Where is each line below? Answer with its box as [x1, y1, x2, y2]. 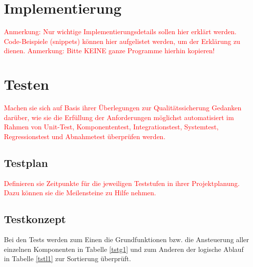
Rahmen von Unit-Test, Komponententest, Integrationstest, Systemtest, [4, 122, 219, 132]
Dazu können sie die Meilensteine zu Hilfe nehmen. [4, 187, 156, 198]
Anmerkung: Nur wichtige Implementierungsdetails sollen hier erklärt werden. [4, 26, 237, 37]
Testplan [4, 155, 48, 170]
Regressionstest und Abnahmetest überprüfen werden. [4, 131, 166, 141]
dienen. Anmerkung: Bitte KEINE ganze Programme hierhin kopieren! [4, 45, 215, 56]
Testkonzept [4, 211, 66, 226]
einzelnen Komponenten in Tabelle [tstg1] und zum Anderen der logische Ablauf [4, 244, 244, 254]
